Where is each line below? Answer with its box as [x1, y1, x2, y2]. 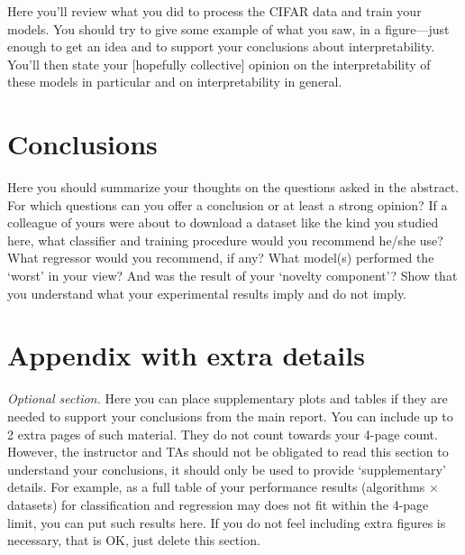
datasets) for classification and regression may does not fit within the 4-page [7, 495, 429, 513]
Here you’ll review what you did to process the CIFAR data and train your [7, 2, 422, 20]
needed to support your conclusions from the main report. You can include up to [7, 406, 453, 425]
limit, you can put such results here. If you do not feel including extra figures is [7, 513, 446, 532]
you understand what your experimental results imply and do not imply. [7, 283, 407, 302]
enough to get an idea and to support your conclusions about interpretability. [7, 37, 435, 56]
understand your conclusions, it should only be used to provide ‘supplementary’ [7, 459, 446, 478]
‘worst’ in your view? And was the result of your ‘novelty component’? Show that [7, 266, 458, 285]
